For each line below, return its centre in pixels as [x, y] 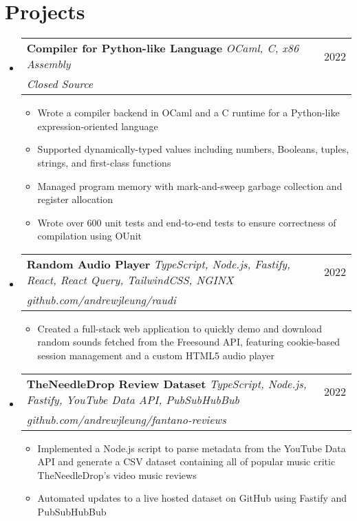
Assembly [48, 64]
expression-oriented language [98, 126]
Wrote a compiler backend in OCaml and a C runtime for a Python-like [188, 113]
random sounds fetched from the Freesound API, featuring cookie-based [189, 342]
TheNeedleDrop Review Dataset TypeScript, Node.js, [166, 383]
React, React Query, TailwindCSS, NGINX [130, 279]
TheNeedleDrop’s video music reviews [117, 475]
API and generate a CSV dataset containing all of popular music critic [186, 461]
